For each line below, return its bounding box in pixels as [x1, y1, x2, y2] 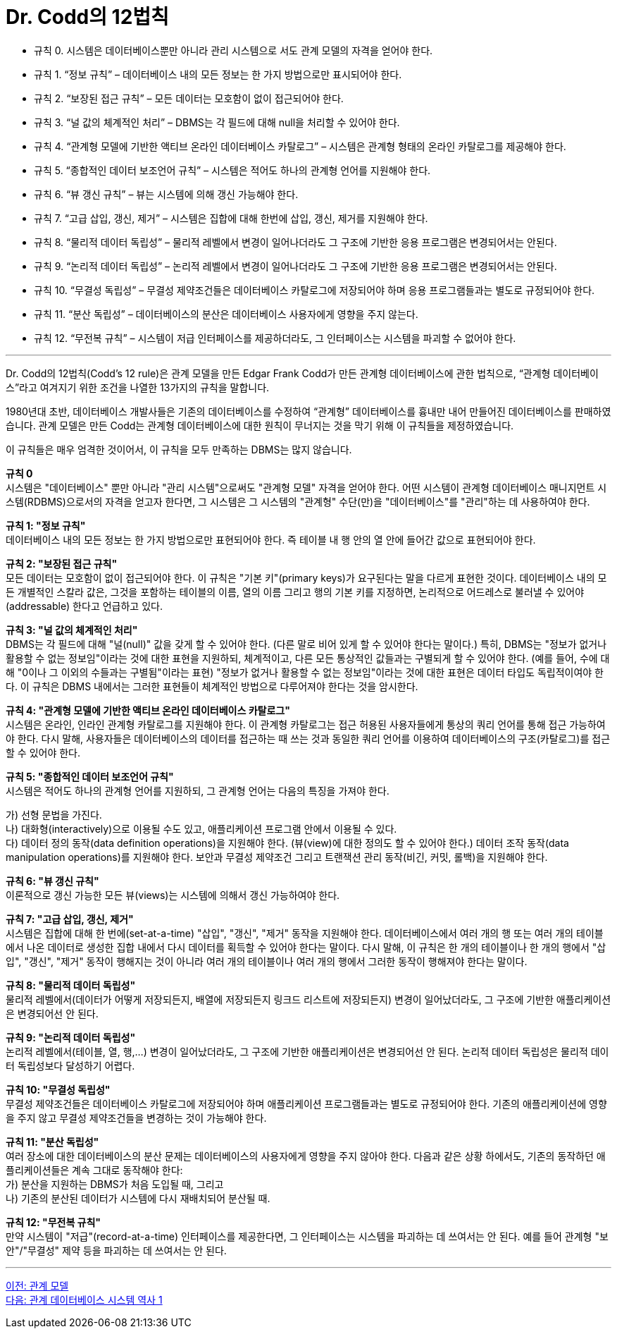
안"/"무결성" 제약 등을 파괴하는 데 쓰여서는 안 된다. [6, 1244, 227, 1256]
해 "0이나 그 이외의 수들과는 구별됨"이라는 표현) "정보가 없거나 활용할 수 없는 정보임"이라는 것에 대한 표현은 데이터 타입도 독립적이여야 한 [6, 666, 604, 678]
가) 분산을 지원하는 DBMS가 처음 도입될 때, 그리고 [6, 1177, 224, 1190]
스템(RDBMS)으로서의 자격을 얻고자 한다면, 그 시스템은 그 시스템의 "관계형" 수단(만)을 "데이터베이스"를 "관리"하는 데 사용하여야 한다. [6, 495, 590, 508]
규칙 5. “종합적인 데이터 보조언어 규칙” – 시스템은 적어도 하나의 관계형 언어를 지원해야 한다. [34, 164, 431, 176]
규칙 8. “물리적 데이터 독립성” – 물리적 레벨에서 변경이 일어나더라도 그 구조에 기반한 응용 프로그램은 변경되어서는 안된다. [34, 235, 557, 248]
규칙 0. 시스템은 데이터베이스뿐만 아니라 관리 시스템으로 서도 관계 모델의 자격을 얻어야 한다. [34, 44, 433, 56]
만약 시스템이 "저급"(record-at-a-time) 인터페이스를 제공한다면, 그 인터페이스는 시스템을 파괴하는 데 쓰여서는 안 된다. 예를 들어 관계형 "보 [6, 1230, 609, 1242]
